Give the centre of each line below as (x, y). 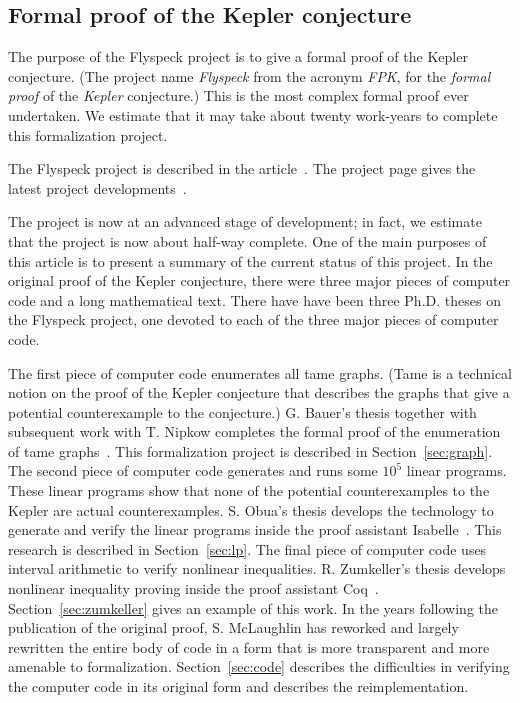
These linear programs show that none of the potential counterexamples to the (249, 490)
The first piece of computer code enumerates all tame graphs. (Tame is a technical (260, 372)
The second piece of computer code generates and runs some (193, 470)
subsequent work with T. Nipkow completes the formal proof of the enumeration (254, 431)
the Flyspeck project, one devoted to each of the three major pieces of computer (253, 319)
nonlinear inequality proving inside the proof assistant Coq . (193, 588)
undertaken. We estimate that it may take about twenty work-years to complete (253, 114)
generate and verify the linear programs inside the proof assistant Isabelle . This (255, 529)
